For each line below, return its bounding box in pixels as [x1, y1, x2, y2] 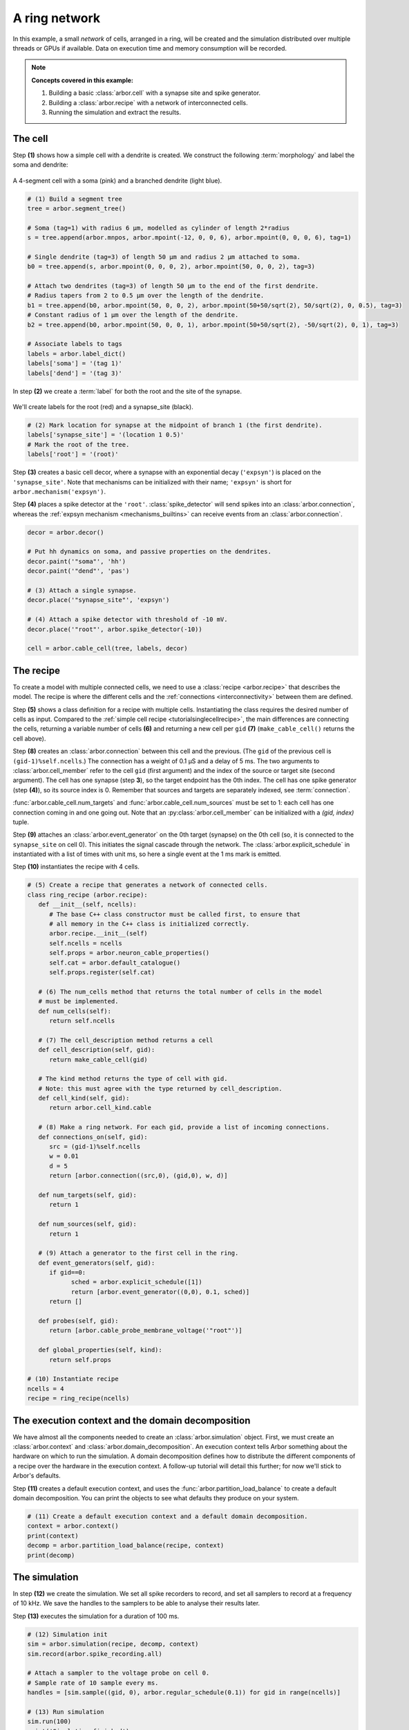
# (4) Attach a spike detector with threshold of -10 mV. [27, 616, 228, 623]
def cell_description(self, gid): [38, 1046, 155, 1054]
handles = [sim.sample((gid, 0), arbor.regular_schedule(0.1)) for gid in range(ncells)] [27, 1688, 341, 1697]
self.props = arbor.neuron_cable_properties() [49, 949, 210, 957]
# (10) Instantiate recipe [27, 1375, 119, 1383]
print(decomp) [27, 1551, 75, 1559]
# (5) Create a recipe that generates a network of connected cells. [27, 881, 268, 889]
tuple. [12, 817, 30, 826]
